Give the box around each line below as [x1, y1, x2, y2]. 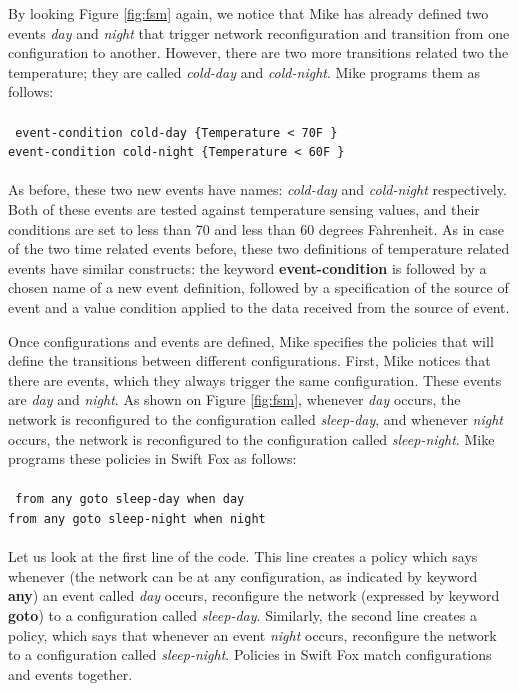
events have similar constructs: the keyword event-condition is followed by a [8, 257, 487, 278]
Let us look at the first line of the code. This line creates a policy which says [8, 546, 478, 567]
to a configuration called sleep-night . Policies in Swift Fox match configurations [8, 644, 492, 665]
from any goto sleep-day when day [15, 492, 245, 507]
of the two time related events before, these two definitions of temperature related [8, 238, 510, 259]
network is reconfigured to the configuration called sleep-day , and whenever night [8, 409, 503, 429]
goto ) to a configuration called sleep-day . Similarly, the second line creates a [8, 605, 477, 626]
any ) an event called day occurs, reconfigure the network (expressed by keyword [8, 585, 500, 606]
